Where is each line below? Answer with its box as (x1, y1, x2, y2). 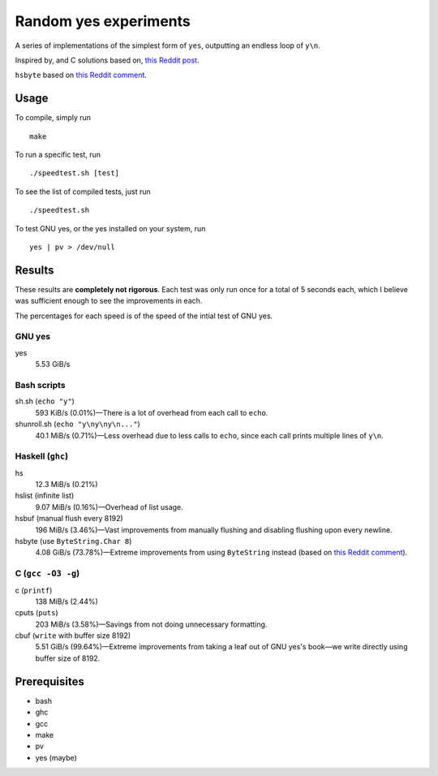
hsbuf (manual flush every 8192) (15, 514, 123, 524)
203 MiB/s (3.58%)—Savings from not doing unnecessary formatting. (35, 619, 268, 629)
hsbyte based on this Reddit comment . (15, 70, 148, 80)
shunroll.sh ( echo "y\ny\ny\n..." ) (15, 419, 141, 429)
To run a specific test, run (15, 150, 101, 160)
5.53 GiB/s (35, 360, 71, 369)
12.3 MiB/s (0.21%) (35, 480, 98, 489)
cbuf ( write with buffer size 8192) (15, 631, 131, 640)
